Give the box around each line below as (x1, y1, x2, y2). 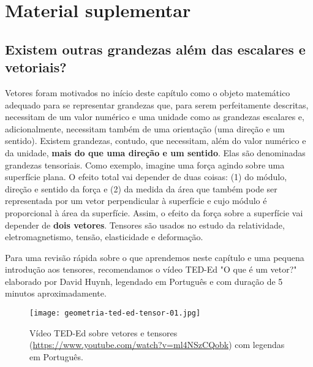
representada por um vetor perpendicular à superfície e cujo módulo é (5, 194, 267, 207)
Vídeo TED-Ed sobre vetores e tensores (29, 326, 178, 339)
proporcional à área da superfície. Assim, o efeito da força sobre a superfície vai (5, 206, 303, 219)
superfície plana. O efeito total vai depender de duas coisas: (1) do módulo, (5, 170, 287, 183)
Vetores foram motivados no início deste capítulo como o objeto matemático (5, 86, 290, 99)
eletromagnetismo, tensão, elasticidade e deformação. (5, 230, 203, 243)
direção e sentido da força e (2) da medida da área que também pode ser (5, 182, 277, 195)
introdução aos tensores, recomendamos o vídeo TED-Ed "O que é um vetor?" (5, 263, 297, 276)
